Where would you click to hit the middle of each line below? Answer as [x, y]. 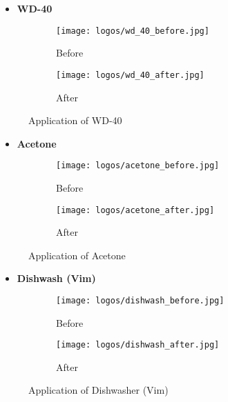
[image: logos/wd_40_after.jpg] [130, 75]
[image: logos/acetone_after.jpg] [135, 210]
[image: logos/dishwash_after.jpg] [138, 345]
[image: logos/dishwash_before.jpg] [140, 300]
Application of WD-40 [75, 120]
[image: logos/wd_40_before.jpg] [133, 31]
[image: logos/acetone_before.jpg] [138, 166]
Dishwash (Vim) [56, 278]
